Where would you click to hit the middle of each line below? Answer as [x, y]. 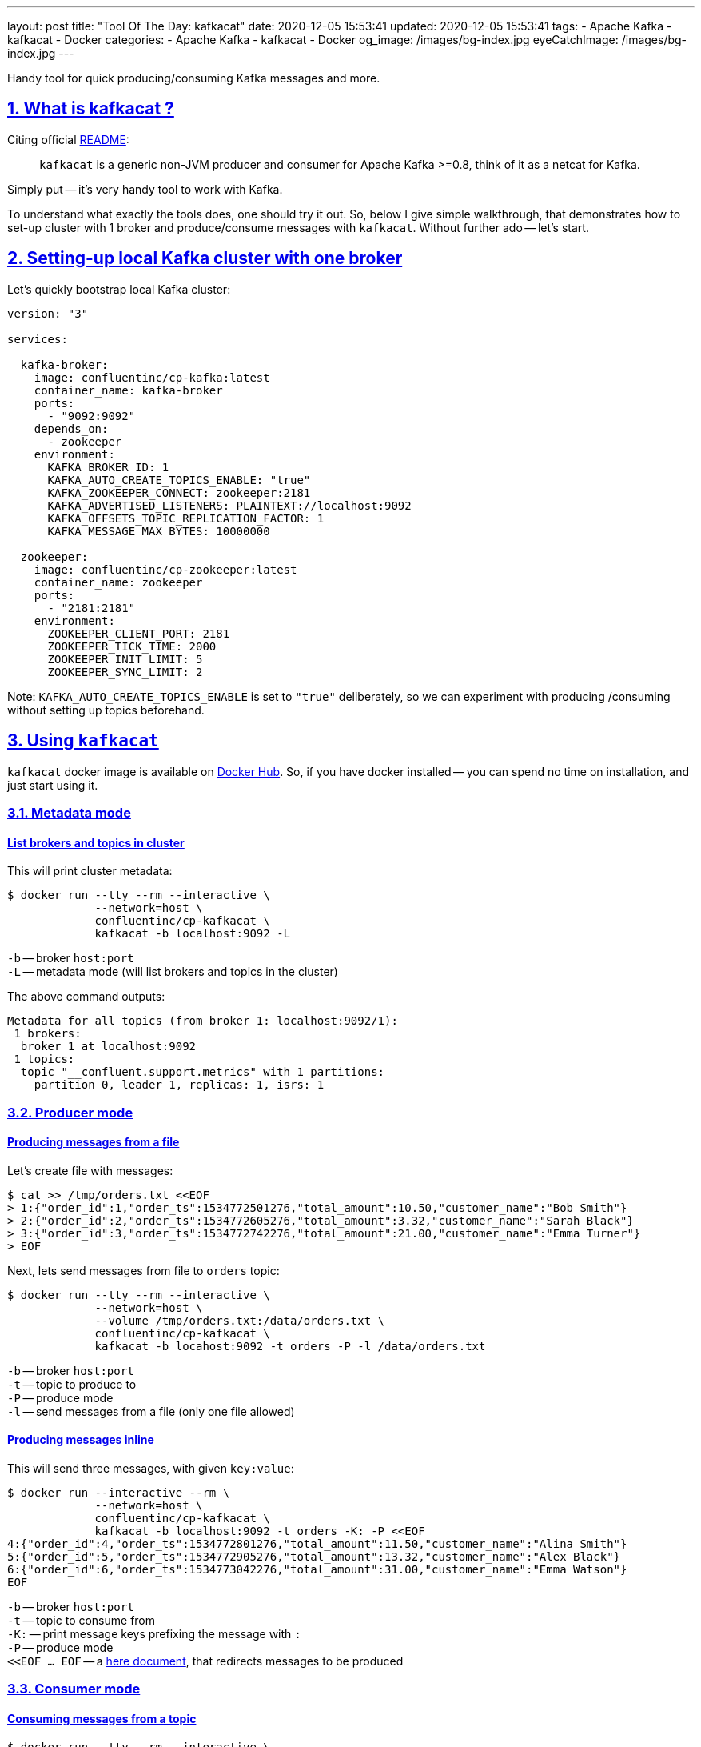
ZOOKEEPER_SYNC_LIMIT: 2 [125, 672]
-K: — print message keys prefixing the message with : [154, 1633]
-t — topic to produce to [72, 1384]
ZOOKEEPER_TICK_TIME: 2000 [132, 646]
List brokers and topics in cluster [96, 842]
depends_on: [71, 428]
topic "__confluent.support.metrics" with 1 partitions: [203, 1072]
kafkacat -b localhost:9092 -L [193, 934]
